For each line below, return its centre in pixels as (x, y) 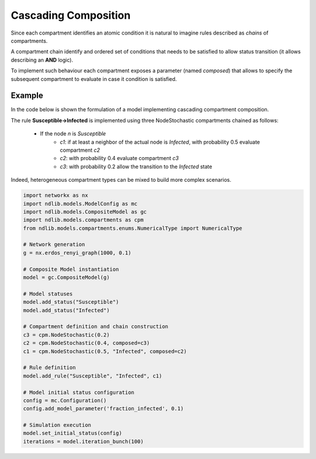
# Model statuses (48, 294)
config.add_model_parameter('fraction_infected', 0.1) (103, 409)
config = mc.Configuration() (65, 400)
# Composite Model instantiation (71, 269)
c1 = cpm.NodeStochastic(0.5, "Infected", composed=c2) (105, 351)
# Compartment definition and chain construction (96, 327)
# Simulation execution (57, 425)
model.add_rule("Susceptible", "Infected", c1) (92, 376)
